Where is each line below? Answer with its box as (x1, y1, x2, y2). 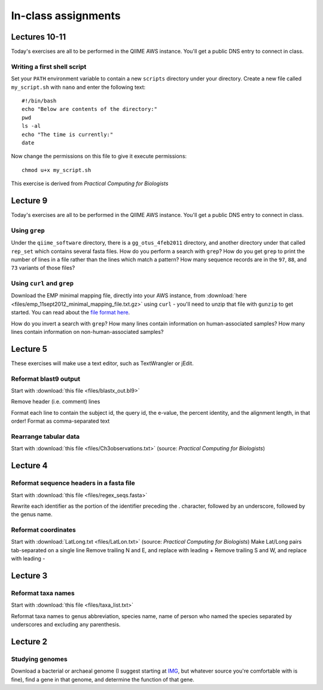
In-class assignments (11, 9, 121, 22)
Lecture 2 (11, 637, 48, 647)
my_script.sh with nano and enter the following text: (11, 83, 146, 91)
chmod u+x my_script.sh (22, 167, 92, 173)
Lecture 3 (11, 571, 48, 581)
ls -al (22, 123, 41, 129)
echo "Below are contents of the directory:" (22, 106, 158, 113)
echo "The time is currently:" (22, 131, 114, 138)
